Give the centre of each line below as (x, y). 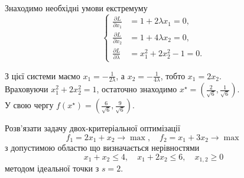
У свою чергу (29, 105)
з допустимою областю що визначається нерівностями (102, 148)
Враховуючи (27, 89)
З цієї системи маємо (43, 75)
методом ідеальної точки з (52, 168)
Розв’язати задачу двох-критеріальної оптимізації (92, 128)
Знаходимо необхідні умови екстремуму (76, 8)
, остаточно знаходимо (137, 89)
